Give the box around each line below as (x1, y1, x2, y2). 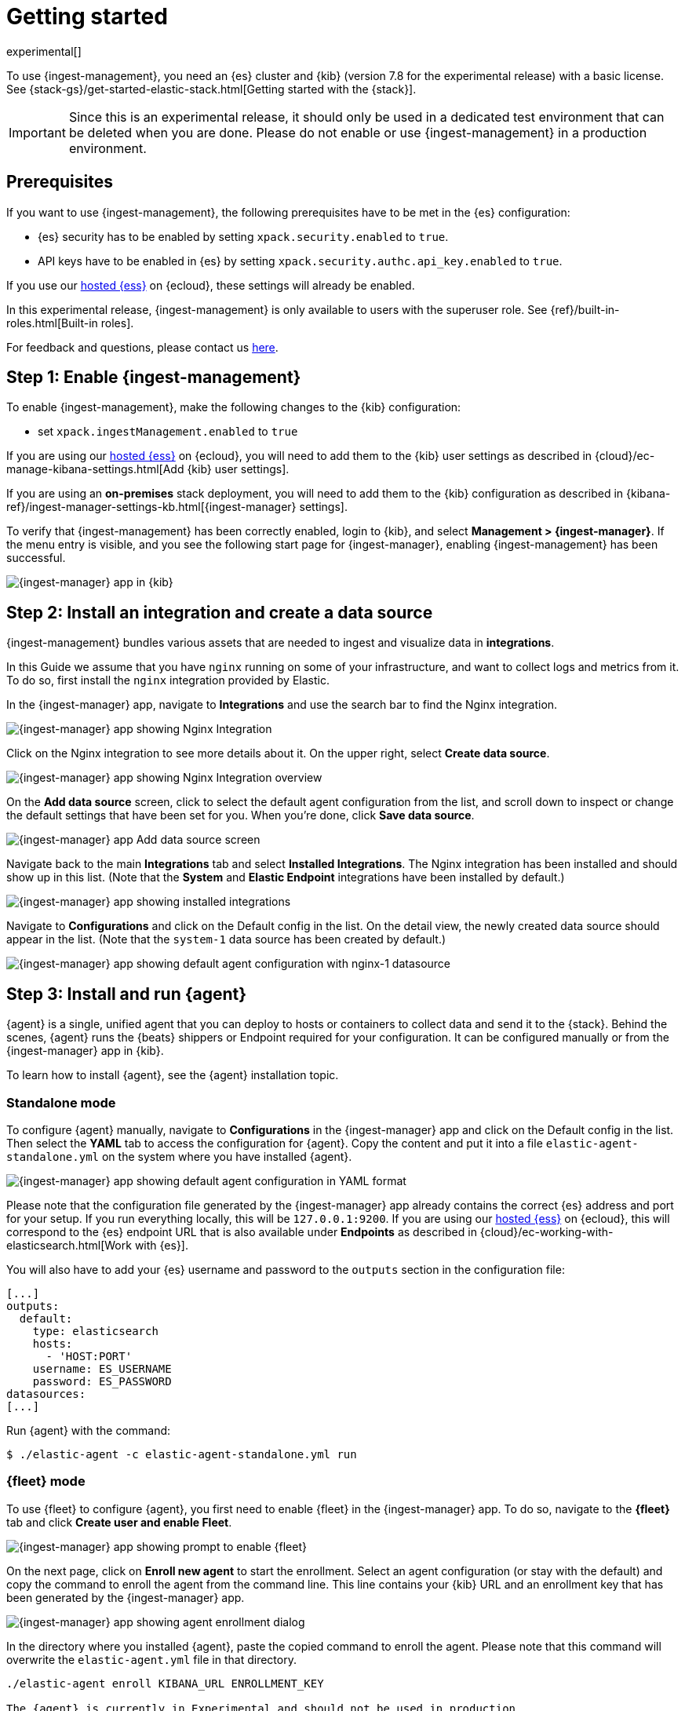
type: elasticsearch (32, 1324, 158, 1337)
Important (9, 124, 66, 140)
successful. (6, 551, 66, 565)
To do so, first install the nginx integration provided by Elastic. (6, 673, 330, 688)
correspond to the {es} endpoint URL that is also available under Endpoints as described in (6, 1224, 477, 1239)
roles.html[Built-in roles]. (6, 316, 134, 330)
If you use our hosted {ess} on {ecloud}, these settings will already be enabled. (6, 278, 415, 292)
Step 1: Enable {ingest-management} (6, 367, 301, 388)
